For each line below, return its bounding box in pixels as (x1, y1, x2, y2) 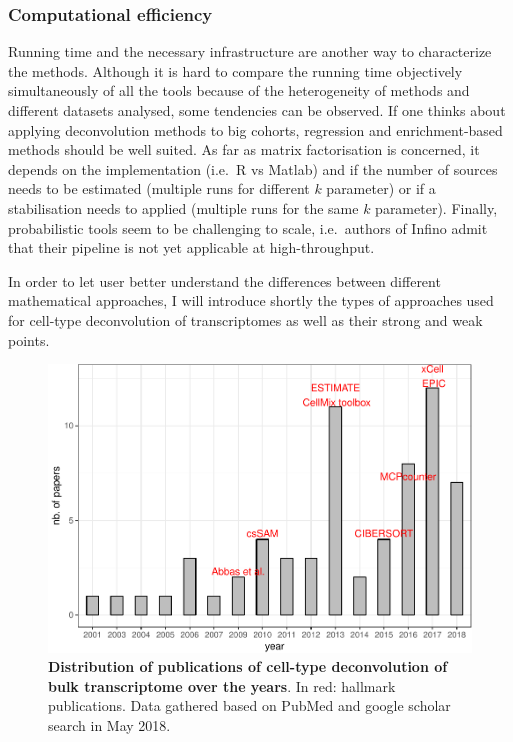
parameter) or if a (326, 178, 436, 199)
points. (8, 329, 50, 350)
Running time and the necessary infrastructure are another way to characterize (8, 41, 492, 62)
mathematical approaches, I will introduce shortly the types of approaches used (8, 290, 494, 311)
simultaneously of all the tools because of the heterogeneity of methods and (8, 80, 470, 101)
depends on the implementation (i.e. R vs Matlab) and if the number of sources (8, 158, 498, 179)
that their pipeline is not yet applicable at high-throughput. (8, 237, 375, 258)
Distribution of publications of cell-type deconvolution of (48, 656, 448, 677)
